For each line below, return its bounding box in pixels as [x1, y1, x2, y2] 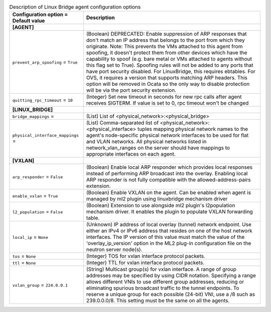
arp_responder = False [12, 173, 63, 180]
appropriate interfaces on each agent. [86, 151, 176, 158]
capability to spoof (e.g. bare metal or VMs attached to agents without [86, 56, 252, 63]
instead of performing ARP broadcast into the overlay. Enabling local [86, 170, 248, 177]
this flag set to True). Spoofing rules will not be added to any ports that [86, 62, 253, 69]
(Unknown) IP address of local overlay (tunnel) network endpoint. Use [86, 221, 252, 228]
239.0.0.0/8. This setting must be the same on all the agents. [86, 297, 230, 304]
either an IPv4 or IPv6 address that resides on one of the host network [86, 227, 253, 234]
